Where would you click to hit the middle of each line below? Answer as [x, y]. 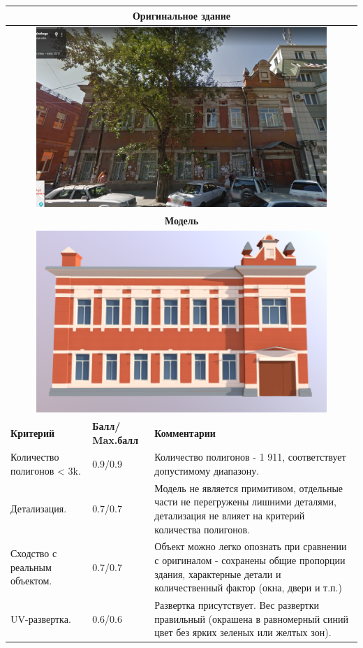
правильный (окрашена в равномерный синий [252, 618]
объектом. [31, 581]
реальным [31, 567]
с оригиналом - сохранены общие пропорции [250, 560]
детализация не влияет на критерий [230, 515]
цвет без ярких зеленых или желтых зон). [243, 632]
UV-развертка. [41, 618]
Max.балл [116, 439]
